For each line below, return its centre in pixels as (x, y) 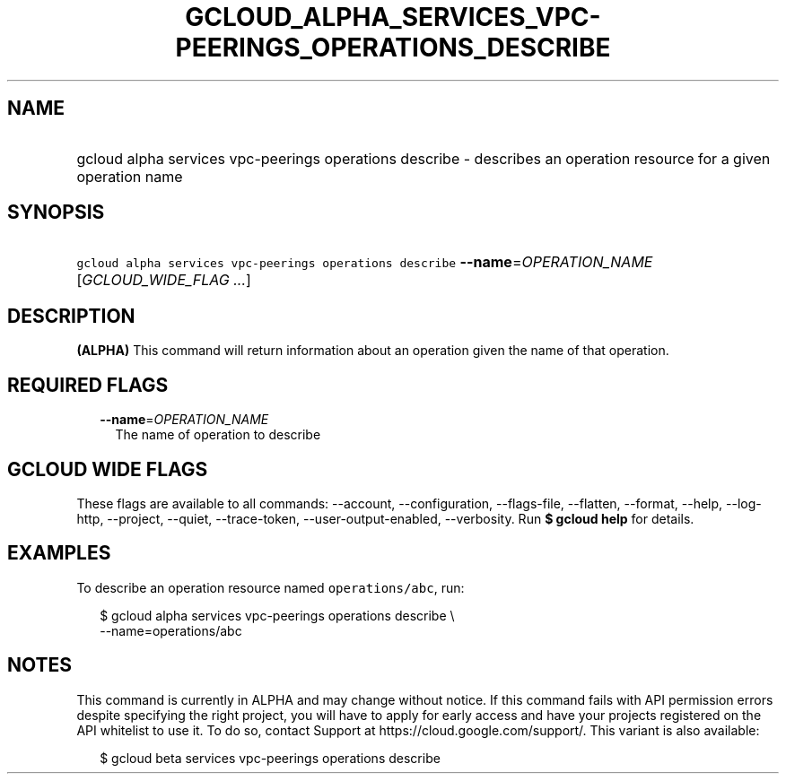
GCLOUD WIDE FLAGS (108, 469)
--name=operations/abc (171, 630)
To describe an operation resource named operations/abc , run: (271, 587)
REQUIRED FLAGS (88, 385)
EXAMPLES (59, 553)
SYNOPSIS (56, 213)
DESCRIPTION (71, 316)
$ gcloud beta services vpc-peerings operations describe (270, 758)
